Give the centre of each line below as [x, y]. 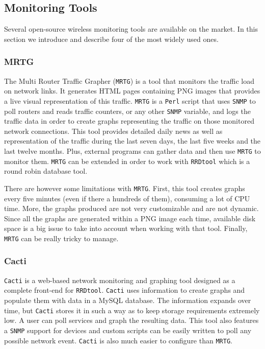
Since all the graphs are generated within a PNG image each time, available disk [130, 218]
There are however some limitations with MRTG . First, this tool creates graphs [125, 188]
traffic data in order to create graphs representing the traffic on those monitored [129, 121]
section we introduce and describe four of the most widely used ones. [111, 39]
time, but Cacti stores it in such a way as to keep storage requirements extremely [132, 310]
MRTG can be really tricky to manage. [61, 238]
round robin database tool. [46, 171]
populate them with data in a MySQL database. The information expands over [128, 300]
